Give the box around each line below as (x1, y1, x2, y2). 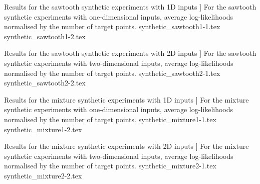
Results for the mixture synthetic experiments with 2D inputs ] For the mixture (4, 141, 249, 151)
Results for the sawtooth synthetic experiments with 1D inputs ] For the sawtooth (4, 2, 256, 12)
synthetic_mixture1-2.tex (4, 124, 82, 134)
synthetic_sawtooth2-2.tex (4, 77, 86, 88)
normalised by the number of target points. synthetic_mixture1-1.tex (4, 114, 216, 124)
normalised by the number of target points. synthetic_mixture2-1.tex (4, 160, 216, 171)
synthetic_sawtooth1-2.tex (4, 31, 86, 41)
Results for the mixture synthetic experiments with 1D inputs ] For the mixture (4, 94, 249, 105)
